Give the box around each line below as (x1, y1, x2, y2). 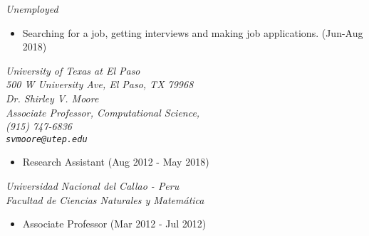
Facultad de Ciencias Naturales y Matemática (6, 192, 204, 207)
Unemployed (6, 1, 58, 16)
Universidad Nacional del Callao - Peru (6, 178, 180, 193)
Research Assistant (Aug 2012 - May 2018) (22, 154, 209, 169)
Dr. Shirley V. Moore (6, 90, 99, 105)
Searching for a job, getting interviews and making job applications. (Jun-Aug (22, 25, 363, 40)
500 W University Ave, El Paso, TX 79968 (6, 77, 194, 92)
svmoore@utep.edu (6, 134, 88, 144)
